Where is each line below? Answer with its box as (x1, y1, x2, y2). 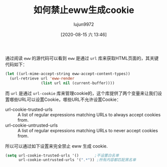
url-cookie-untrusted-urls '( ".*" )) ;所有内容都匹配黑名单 (18, 158, 136, 163)
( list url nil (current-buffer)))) (40, 81, 115, 85)
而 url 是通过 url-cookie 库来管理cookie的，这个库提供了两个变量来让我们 (5, 90, 158, 96)
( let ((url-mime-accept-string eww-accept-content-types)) (5, 71, 131, 76)
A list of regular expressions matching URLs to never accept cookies (17, 127, 158, 133)
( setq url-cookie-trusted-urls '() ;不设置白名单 (5, 153, 119, 158)
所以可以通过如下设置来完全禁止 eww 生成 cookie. (5, 143, 108, 149)
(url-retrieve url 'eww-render (9, 76, 75, 81)
